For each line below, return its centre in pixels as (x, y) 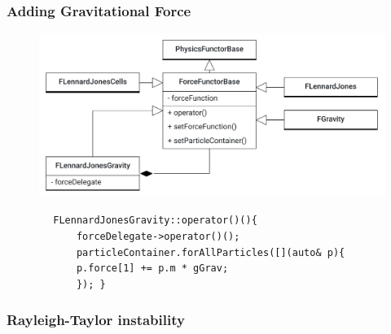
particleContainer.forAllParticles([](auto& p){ (211, 252)
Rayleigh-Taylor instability (96, 320)
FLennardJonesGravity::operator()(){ (155, 221)
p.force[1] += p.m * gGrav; (152, 269)
